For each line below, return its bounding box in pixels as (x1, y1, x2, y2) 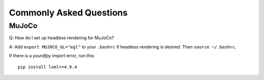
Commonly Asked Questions (9, 7, 128, 18)
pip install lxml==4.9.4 (18, 64, 77, 70)
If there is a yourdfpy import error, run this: (9, 53, 95, 59)
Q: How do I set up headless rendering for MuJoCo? (9, 35, 114, 41)
